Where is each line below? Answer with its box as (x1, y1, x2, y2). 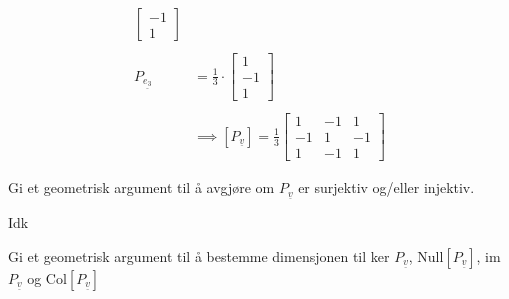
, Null (408, 245, 444, 266)
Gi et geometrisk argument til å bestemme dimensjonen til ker (8, 245, 390, 266)
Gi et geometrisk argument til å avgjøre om (8, 177, 275, 198)
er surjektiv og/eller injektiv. (298, 177, 475, 198)
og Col (27, 267, 67, 288)
